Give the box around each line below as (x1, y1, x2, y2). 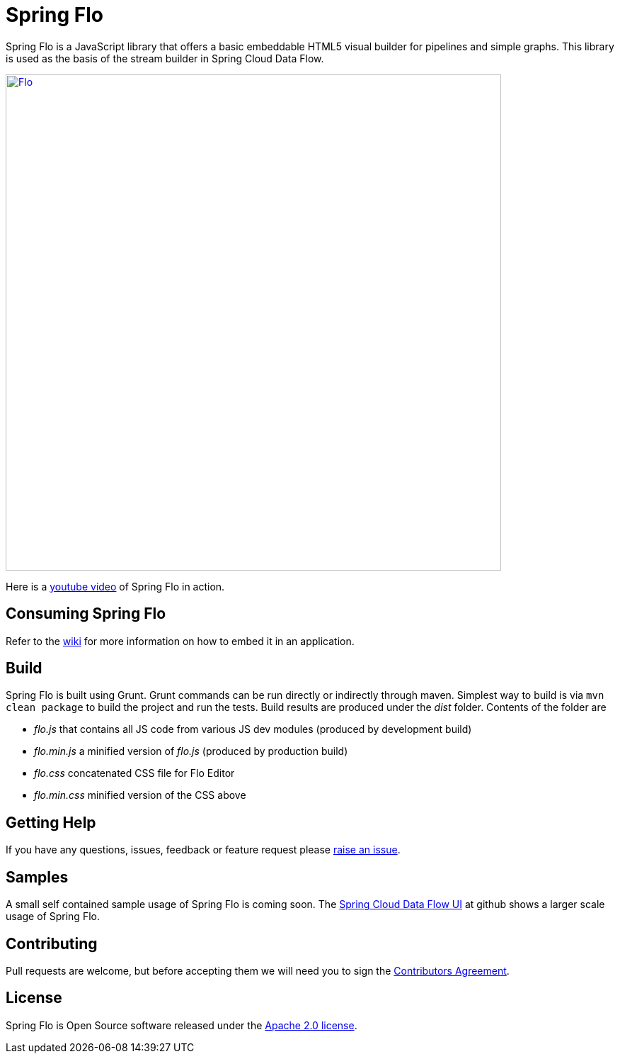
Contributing (6, 934, 98, 953)
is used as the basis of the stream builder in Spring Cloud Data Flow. (6, 52, 324, 65)
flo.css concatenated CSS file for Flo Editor (34, 767, 235, 780)
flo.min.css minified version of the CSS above (34, 789, 246, 802)
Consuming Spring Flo (6, 605, 166, 623)
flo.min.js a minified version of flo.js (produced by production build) (34, 745, 348, 758)
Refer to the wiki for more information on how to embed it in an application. (6, 634, 355, 647)
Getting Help (6, 813, 96, 831)
